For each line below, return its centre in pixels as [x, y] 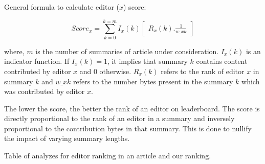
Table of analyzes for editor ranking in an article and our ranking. [108, 156]
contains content [222, 61]
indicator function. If [37, 61]
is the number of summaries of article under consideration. [127, 51]
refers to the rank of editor [203, 71]
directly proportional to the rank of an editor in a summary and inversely [119, 118]
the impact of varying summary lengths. [67, 138]
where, [14, 51]
